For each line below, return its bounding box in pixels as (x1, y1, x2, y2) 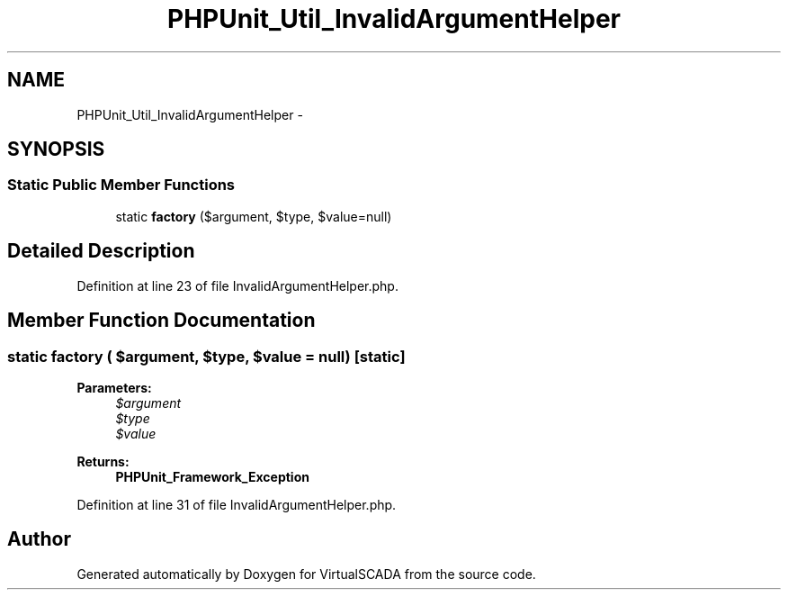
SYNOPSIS (7, 138, 105, 161)
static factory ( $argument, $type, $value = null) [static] (7, 347, 406, 366)
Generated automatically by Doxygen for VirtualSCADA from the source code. (76, 565, 536, 582)
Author (7, 528, 71, 551)
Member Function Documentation (7, 309, 316, 332)
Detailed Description (7, 240, 195, 263)
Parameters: (76, 379, 152, 395)
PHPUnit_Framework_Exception (115, 468, 309, 484)
